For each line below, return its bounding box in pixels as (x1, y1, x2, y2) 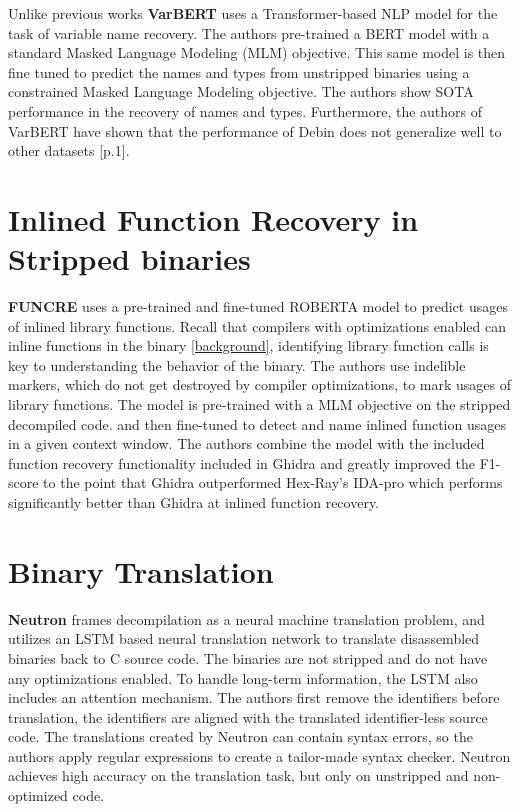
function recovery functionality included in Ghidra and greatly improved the (8, 452, 476, 473)
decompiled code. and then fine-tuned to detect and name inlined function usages (8, 413, 506, 434)
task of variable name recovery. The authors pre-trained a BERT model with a (8, 22, 490, 43)
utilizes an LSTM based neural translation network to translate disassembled (8, 628, 480, 649)
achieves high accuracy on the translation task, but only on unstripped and (8, 765, 469, 786)
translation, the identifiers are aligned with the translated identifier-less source (8, 706, 488, 727)
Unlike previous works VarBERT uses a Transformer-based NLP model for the (8, 3, 498, 23)
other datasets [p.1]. (8, 140, 130, 161)
